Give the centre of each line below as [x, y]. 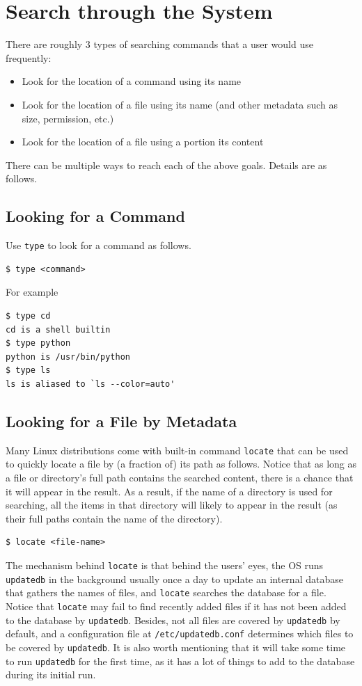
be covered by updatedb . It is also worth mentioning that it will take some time [176, 647]
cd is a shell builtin [58, 329]
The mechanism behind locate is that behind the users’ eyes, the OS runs [165, 565]
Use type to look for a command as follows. [99, 245]
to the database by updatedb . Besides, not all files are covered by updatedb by [173, 620]
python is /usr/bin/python [68, 357]
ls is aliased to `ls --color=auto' [90, 384]
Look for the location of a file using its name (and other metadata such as [180, 104]
